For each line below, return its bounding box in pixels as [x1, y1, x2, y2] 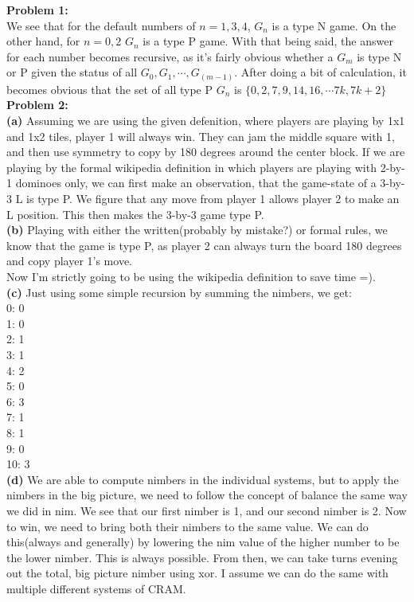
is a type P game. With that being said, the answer [143, 33, 393, 49]
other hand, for [6, 33, 80, 49]
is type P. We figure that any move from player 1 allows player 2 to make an [26, 190, 400, 207]
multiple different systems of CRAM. [6, 580, 186, 596]
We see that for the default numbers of [6, 17, 196, 33]
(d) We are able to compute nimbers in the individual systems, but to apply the [6, 471, 399, 487]
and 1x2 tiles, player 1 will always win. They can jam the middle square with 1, [6, 127, 395, 144]
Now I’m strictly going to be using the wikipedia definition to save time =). [6, 268, 376, 285]
